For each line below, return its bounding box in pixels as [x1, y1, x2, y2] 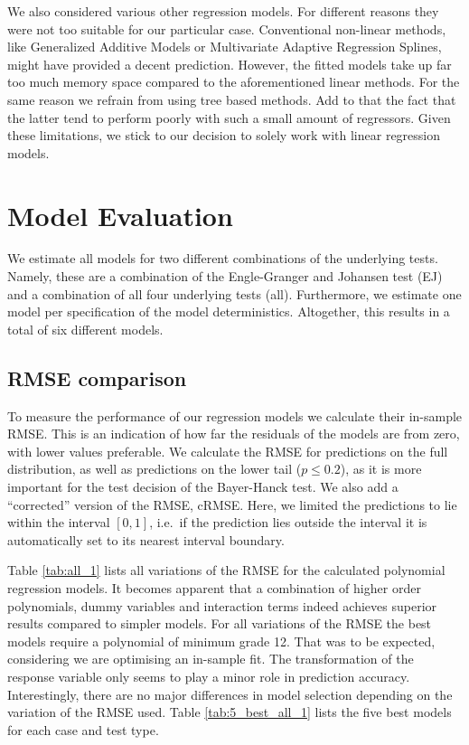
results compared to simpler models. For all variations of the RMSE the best [7, 614, 432, 633]
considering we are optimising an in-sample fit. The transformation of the [7, 649, 414, 668]
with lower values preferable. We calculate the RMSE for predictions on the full [7, 441, 448, 460]
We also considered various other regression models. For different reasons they [7, 2, 439, 20]
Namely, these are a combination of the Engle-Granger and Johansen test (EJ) [7, 267, 443, 286]
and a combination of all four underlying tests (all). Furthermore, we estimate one [7, 284, 462, 303]
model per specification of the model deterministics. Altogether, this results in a [7, 302, 450, 321]
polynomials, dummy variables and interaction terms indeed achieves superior [7, 596, 437, 615]
